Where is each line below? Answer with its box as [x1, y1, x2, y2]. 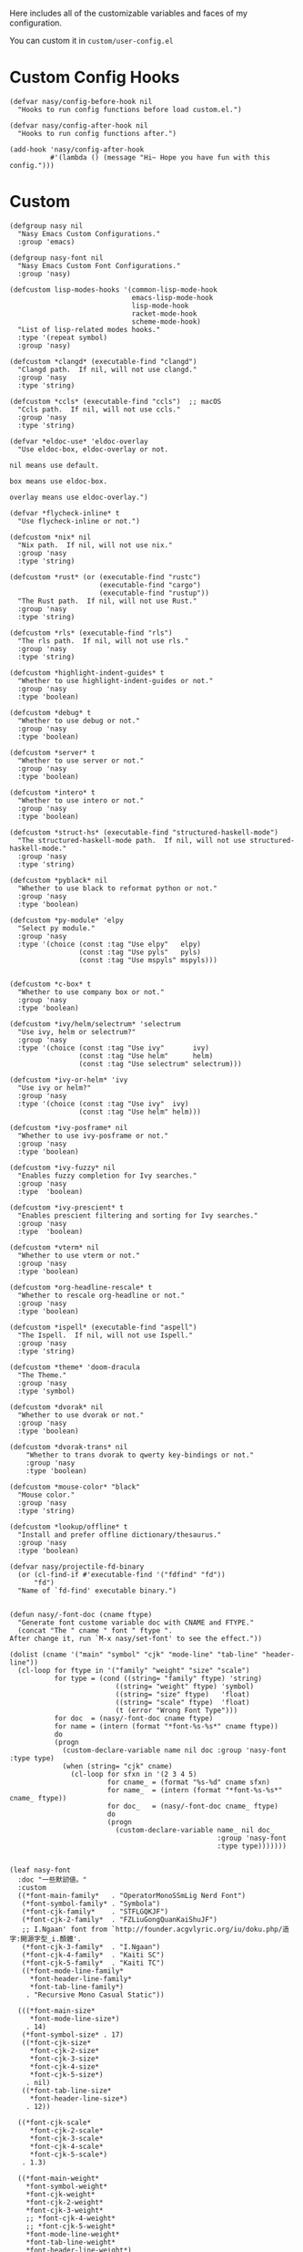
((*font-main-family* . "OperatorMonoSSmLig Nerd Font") [17, 1891, 247, 1900]
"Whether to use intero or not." [17, 795, 145, 805]
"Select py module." [17, 923, 96, 933]
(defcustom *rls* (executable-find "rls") [9, 628, 173, 638]
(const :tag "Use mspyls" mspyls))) [78, 955, 218, 965]
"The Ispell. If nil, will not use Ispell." [17, 1331, 194, 1340]
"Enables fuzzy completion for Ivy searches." [17, 1171, 197, 1180]
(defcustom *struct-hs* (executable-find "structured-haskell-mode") [9, 827, 279, 837]
